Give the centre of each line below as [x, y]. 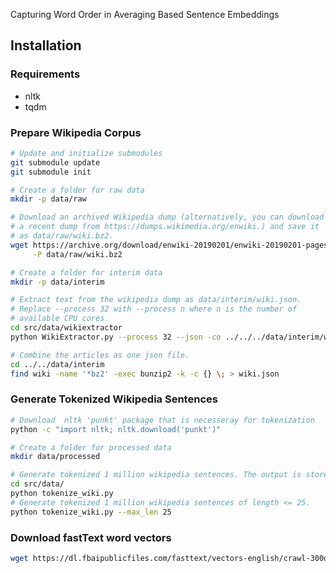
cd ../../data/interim [57, 364]
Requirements [45, 74]
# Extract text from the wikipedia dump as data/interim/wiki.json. [156, 300]
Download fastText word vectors [91, 537]
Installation [46, 45]
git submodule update [55, 162]
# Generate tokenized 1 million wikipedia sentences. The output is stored [171, 475]
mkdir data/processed [55, 457]
